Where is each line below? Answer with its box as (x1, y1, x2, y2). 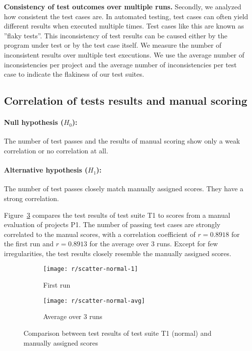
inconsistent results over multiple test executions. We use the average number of (4, 49, 245, 59)
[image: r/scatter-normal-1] (43, 265, 138, 273)
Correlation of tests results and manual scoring (4, 93, 248, 108)
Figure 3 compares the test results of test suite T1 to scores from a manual (4, 209, 230, 220)
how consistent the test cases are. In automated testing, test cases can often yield (4, 11, 249, 21)
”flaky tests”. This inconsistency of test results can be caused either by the (4, 30, 227, 40)
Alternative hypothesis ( (4, 165, 88, 175)
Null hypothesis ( (4, 117, 64, 127)
